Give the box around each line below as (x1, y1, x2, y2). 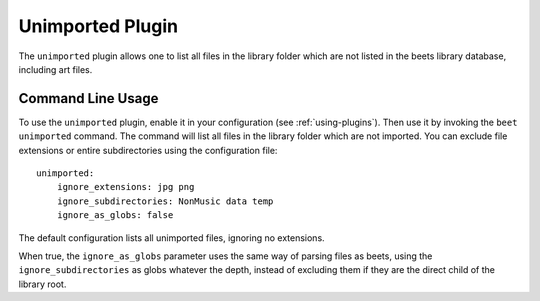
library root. (18, 278, 67, 290)
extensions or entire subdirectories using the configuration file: (18, 144, 278, 156)
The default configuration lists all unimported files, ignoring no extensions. (18, 231, 325, 244)
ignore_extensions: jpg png (56, 181, 195, 193)
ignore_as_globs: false (56, 210, 174, 221)
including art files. (18, 63, 93, 75)
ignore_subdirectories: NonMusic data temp (56, 195, 274, 207)
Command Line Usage (18, 90, 159, 107)
